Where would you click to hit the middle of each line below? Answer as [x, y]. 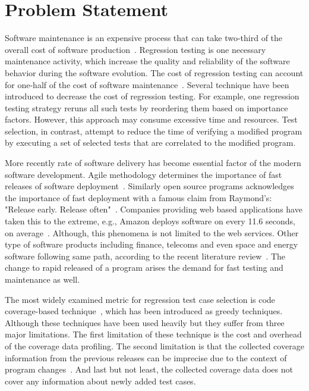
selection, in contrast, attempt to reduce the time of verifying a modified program [154, 131]
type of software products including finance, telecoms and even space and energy [152, 244]
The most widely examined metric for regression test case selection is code [140, 299]
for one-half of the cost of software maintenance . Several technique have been [147, 84]
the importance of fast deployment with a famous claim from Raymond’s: [138, 197]
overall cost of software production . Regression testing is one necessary [135, 49]
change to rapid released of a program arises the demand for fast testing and [144, 268]
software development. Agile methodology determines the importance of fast [144, 174]
